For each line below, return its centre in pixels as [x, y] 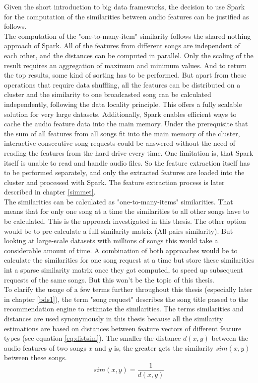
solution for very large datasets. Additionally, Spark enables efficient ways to [120, 114]
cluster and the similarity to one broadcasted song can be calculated [108, 94]
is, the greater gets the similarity [164, 347]
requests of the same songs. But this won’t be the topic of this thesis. [109, 279]
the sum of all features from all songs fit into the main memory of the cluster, [122, 133]
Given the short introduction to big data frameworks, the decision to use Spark [125, 6]
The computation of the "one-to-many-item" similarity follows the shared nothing [128, 36]
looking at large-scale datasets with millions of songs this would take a [111, 240]
